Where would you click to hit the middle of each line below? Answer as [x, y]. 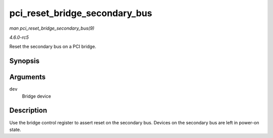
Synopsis [25, 61]
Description [28, 111]
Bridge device [37, 96]
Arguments [28, 77]
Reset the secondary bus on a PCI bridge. [53, 47]
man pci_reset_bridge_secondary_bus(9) [52, 28]
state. [15, 129]
